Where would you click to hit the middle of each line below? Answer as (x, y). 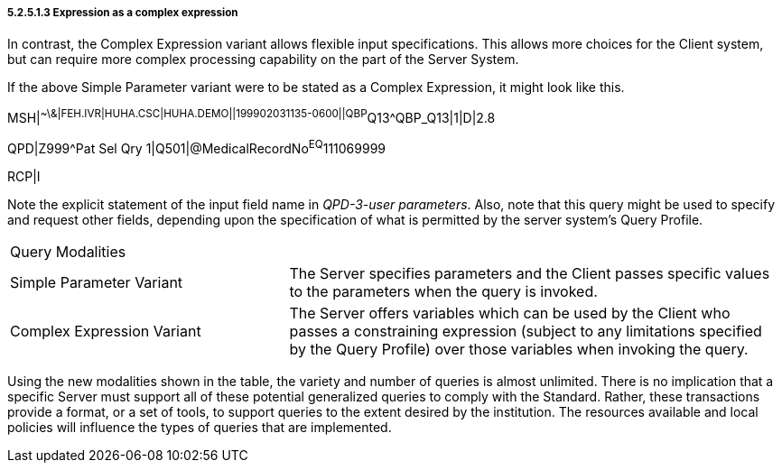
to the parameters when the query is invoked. (443, 291)
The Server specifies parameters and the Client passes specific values (530, 273)
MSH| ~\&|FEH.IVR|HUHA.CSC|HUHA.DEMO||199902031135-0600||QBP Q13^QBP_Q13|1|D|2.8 (251, 117)
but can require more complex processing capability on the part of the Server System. (263, 60)
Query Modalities (68, 251)
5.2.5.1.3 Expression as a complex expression (123, 13)
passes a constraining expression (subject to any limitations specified (526, 331)
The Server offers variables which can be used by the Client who (510, 313)
